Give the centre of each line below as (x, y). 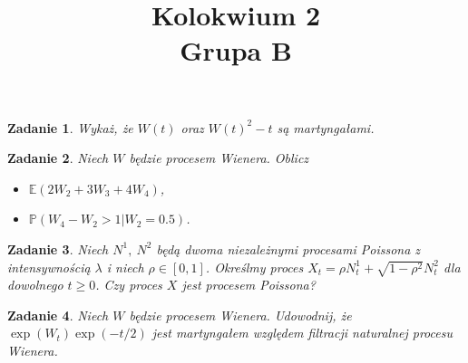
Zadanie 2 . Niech (58, 158)
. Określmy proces (254, 267)
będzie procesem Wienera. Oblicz (219, 158)
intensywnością (49, 267)
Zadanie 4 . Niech (58, 315)
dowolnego (35, 285)
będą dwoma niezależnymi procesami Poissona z (288, 248)
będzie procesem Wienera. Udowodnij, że (240, 315)
